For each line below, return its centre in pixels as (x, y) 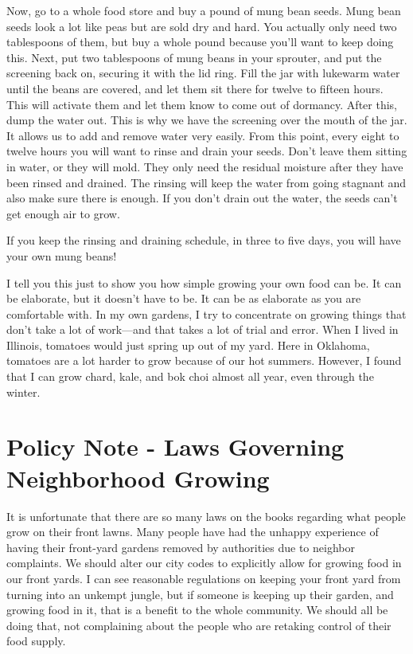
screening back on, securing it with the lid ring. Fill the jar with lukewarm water (203, 73)
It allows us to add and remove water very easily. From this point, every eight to (203, 135)
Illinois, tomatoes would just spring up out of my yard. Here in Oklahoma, (188, 345)
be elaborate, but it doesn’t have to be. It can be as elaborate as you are (184, 298)
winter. (23, 392)
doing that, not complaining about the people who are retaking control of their (199, 625)
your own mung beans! (62, 255)
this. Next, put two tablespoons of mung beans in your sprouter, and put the (194, 57)
